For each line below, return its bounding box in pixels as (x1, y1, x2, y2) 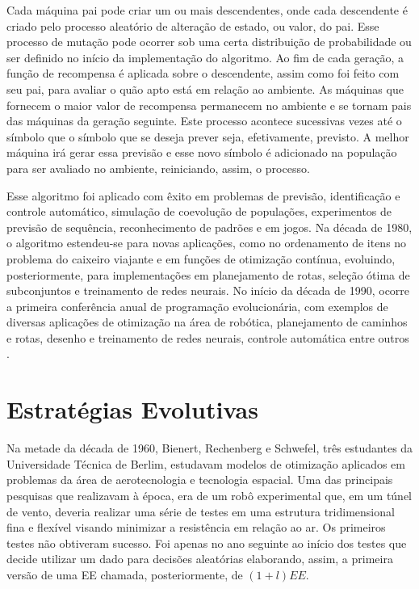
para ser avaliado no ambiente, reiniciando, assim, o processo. (6, 159, 310, 176)
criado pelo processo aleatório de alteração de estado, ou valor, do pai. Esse (6, 17, 379, 34)
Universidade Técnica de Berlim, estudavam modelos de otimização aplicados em (6, 455, 406, 472)
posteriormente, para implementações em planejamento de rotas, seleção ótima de (6, 266, 410, 283)
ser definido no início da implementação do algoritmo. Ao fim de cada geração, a (6, 48, 404, 65)
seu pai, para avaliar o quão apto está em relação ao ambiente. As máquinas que (6, 80, 404, 97)
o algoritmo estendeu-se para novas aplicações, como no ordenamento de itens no (6, 234, 407, 251)
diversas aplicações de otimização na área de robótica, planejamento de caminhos (6, 313, 408, 330)
